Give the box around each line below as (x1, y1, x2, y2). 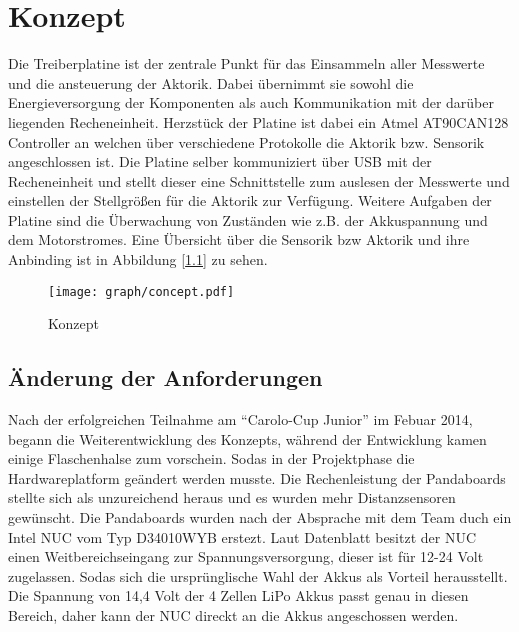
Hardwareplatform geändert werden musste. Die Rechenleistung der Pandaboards (8, 467, 506, 488)
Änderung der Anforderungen (8, 362, 323, 393)
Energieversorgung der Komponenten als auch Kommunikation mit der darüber (8, 92, 494, 113)
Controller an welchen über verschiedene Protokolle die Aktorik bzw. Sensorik (8, 131, 485, 152)
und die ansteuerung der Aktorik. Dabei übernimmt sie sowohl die (8, 72, 414, 93)
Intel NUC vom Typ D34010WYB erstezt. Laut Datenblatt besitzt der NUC (8, 526, 477, 547)
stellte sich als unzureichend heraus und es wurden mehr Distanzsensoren (8, 487, 456, 508)
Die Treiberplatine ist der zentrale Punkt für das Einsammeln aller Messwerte (8, 53, 485, 74)
